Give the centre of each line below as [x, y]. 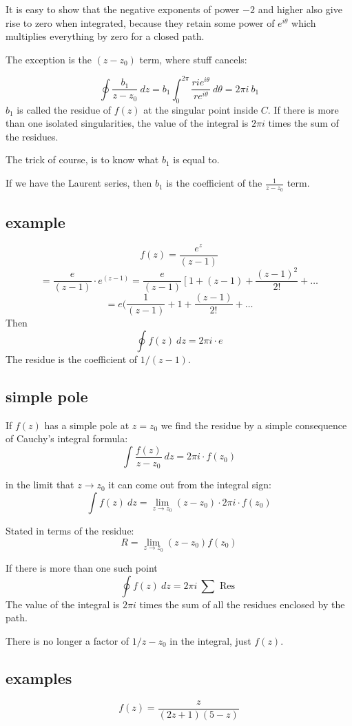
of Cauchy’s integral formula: [67, 438]
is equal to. [196, 159]
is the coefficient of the [214, 183]
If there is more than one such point [82, 568]
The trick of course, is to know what [82, 159]
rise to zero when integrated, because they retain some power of [140, 22]
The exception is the [49, 59]
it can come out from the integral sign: [190, 485]
